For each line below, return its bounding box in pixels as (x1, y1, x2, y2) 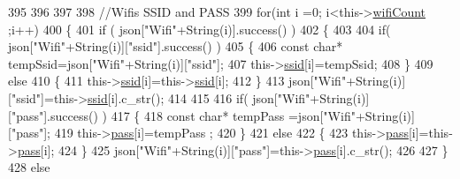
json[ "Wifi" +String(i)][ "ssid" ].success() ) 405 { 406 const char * (8, 37, 343, 56)
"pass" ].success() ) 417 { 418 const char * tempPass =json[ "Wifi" (11, 106, 356, 124)
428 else (8, 158, 50, 176)
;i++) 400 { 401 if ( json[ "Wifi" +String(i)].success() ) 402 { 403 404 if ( (8, 19, 391, 38)
